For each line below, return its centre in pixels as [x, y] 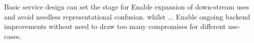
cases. [13, 36]
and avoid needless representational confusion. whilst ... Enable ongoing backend [127, 16]
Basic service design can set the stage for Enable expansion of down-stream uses [127, 6]
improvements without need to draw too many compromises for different [115, 26]
